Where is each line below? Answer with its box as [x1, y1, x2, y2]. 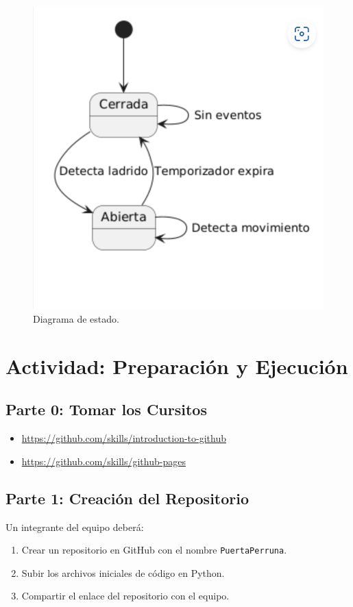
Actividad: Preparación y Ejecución [5, 351, 348, 380]
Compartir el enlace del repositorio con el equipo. [21, 589, 230, 603]
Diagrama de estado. [33, 312, 119, 326]
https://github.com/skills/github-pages [21, 454, 186, 468]
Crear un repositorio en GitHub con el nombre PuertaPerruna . [21, 543, 287, 557]
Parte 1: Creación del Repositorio [5, 487, 249, 508]
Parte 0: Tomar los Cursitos [5, 399, 207, 420]
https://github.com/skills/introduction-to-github [21, 431, 227, 445]
